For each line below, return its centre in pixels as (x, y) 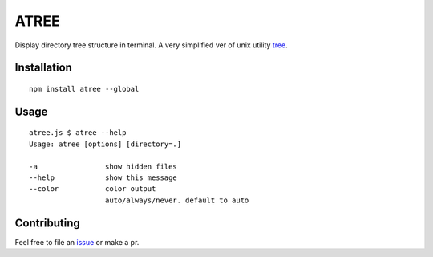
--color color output (93, 189)
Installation (43, 68)
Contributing (47, 223)
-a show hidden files (103, 166)
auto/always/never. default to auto (177, 200)
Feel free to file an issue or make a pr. (77, 242)
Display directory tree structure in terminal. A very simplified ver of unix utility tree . (151, 45)
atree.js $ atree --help (78, 133)
